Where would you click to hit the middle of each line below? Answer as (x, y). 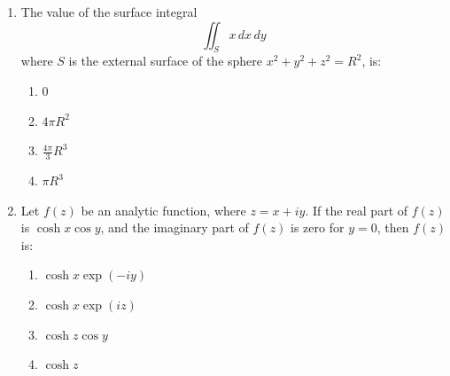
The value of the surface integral (109, 12)
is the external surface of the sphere (166, 61)
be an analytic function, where (163, 210)
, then (393, 227)
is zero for (318, 227)
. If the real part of (357, 210)
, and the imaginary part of (175, 227)
